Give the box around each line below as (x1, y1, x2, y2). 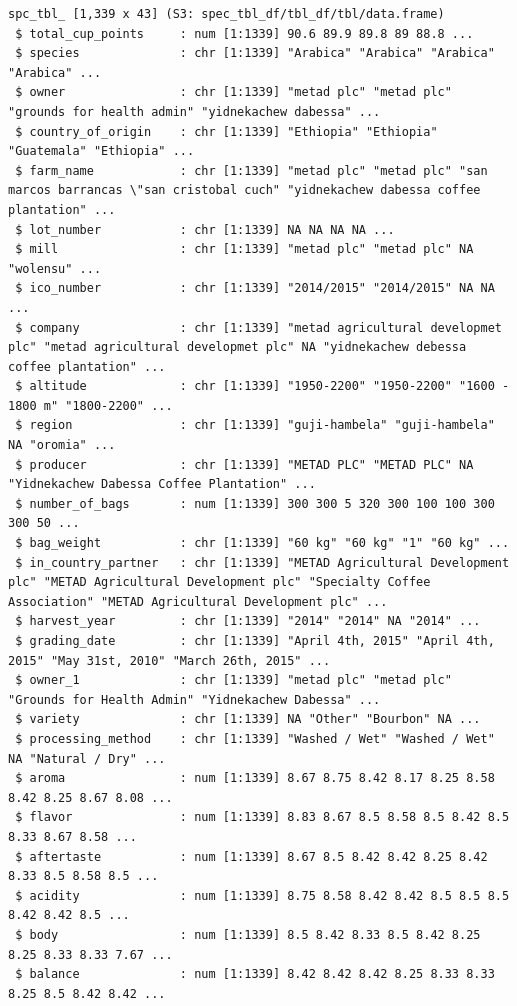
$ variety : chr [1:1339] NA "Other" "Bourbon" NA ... (15, 712, 481, 727)
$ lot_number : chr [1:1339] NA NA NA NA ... (15, 222, 395, 237)
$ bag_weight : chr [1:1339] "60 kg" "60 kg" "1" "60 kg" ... (15, 536, 510, 551)
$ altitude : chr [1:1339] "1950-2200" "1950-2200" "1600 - (15, 379, 510, 394)
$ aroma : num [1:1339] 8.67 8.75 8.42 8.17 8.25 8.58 (15, 771, 495, 786)
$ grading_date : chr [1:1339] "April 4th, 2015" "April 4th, (15, 634, 495, 648)
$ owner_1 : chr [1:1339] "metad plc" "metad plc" (15, 673, 452, 688)
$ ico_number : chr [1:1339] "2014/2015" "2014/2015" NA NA (15, 281, 495, 296)
